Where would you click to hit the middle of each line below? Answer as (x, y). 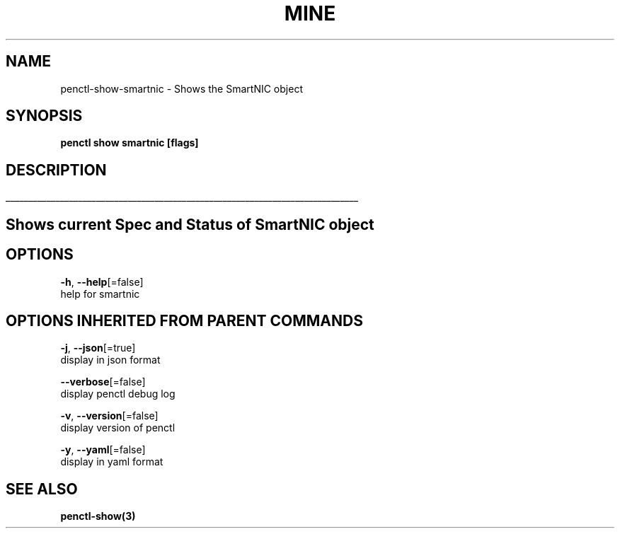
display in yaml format (112, 462)
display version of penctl (118, 428)
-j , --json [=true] (98, 348)
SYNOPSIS (44, 116)
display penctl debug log (118, 394)
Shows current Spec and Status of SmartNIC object (190, 224)
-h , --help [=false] (102, 281)
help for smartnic (100, 294)
